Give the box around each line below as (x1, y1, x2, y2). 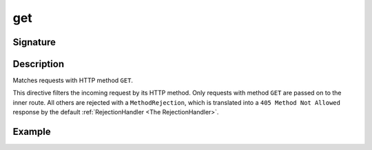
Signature (12, 36, 56, 48)
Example (12, 126, 51, 138)
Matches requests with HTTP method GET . (12, 76, 134, 85)
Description (12, 58, 65, 70)
